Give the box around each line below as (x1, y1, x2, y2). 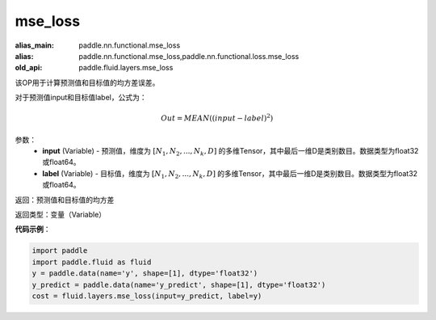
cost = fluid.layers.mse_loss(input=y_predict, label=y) (31, 291, 262, 301)
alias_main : (15, 40, 54, 50)
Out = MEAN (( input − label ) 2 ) (161, 112, 274, 123)
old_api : (15, 63, 43, 73)
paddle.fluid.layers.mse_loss (78, 63, 174, 73)
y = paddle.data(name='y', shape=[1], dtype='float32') (31, 269, 258, 278)
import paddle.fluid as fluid (31, 257, 152, 267)
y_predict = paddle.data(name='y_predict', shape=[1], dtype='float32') (31, 280, 326, 289)
